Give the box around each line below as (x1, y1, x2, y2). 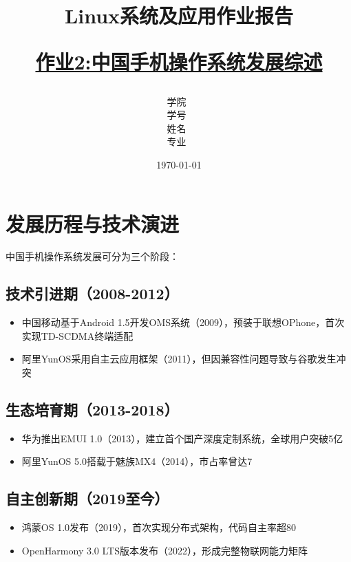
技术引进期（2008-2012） (6, 283, 179, 304)
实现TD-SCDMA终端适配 (21, 328, 134, 343)
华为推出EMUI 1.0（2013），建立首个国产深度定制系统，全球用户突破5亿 (21, 431, 343, 445)
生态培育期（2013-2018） (6, 399, 179, 420)
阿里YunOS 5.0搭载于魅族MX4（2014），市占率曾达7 (21, 454, 253, 468)
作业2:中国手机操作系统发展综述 (35, 47, 323, 76)
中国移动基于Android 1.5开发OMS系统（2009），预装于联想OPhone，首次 (21, 315, 345, 329)
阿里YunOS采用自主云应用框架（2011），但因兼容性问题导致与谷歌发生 (21, 352, 337, 366)
